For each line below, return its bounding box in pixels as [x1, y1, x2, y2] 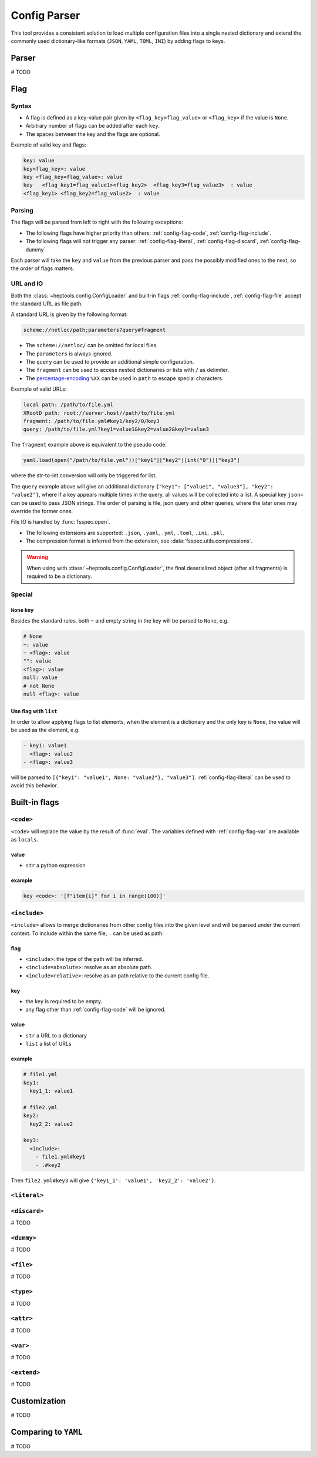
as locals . [11, 836, 38, 843]
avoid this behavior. [11, 782, 58, 789]
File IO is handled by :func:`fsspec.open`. [11, 518, 111, 525]
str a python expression [25, 862, 86, 869]
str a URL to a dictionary [25, 1032, 87, 1039]
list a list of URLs [25, 1040, 72, 1047]
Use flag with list [11, 707, 58, 714]
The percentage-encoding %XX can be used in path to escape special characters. [25, 374, 224, 382]
